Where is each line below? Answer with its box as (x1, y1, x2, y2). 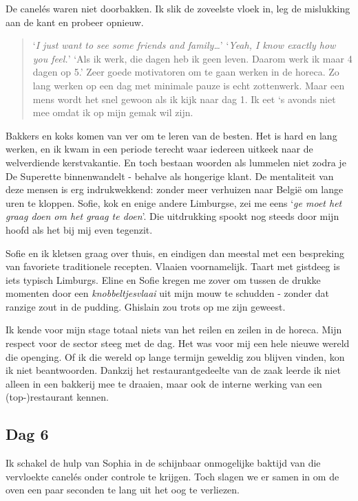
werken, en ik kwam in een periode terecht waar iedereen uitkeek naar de (6, 142, 313, 156)
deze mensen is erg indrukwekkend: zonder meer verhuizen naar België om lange (6, 182, 344, 197)
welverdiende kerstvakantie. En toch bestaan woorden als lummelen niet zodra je (6, 155, 346, 169)
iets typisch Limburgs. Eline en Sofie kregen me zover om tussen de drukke (6, 272, 321, 287)
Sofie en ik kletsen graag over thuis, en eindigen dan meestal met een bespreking (6, 245, 344, 260)
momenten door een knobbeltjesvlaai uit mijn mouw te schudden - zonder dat (6, 286, 329, 300)
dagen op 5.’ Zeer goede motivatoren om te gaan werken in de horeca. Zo (32, 65, 339, 79)
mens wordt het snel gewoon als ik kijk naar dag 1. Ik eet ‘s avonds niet (32, 91, 336, 106)
